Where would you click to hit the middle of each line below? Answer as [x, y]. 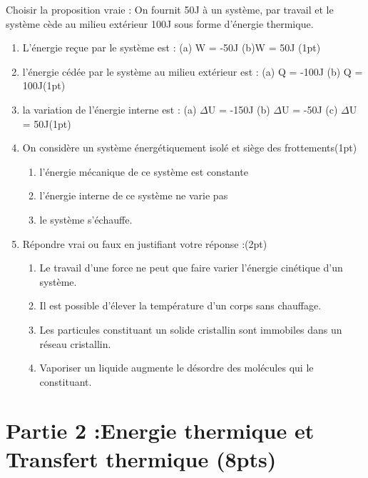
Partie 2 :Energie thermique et [160, 430]
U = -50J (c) [310, 109]
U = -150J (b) [239, 109]
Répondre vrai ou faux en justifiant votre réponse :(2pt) [145, 243]
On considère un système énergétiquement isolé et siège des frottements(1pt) [190, 148]
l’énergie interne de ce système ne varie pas [134, 195]
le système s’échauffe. [86, 219]
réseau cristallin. [75, 343]
